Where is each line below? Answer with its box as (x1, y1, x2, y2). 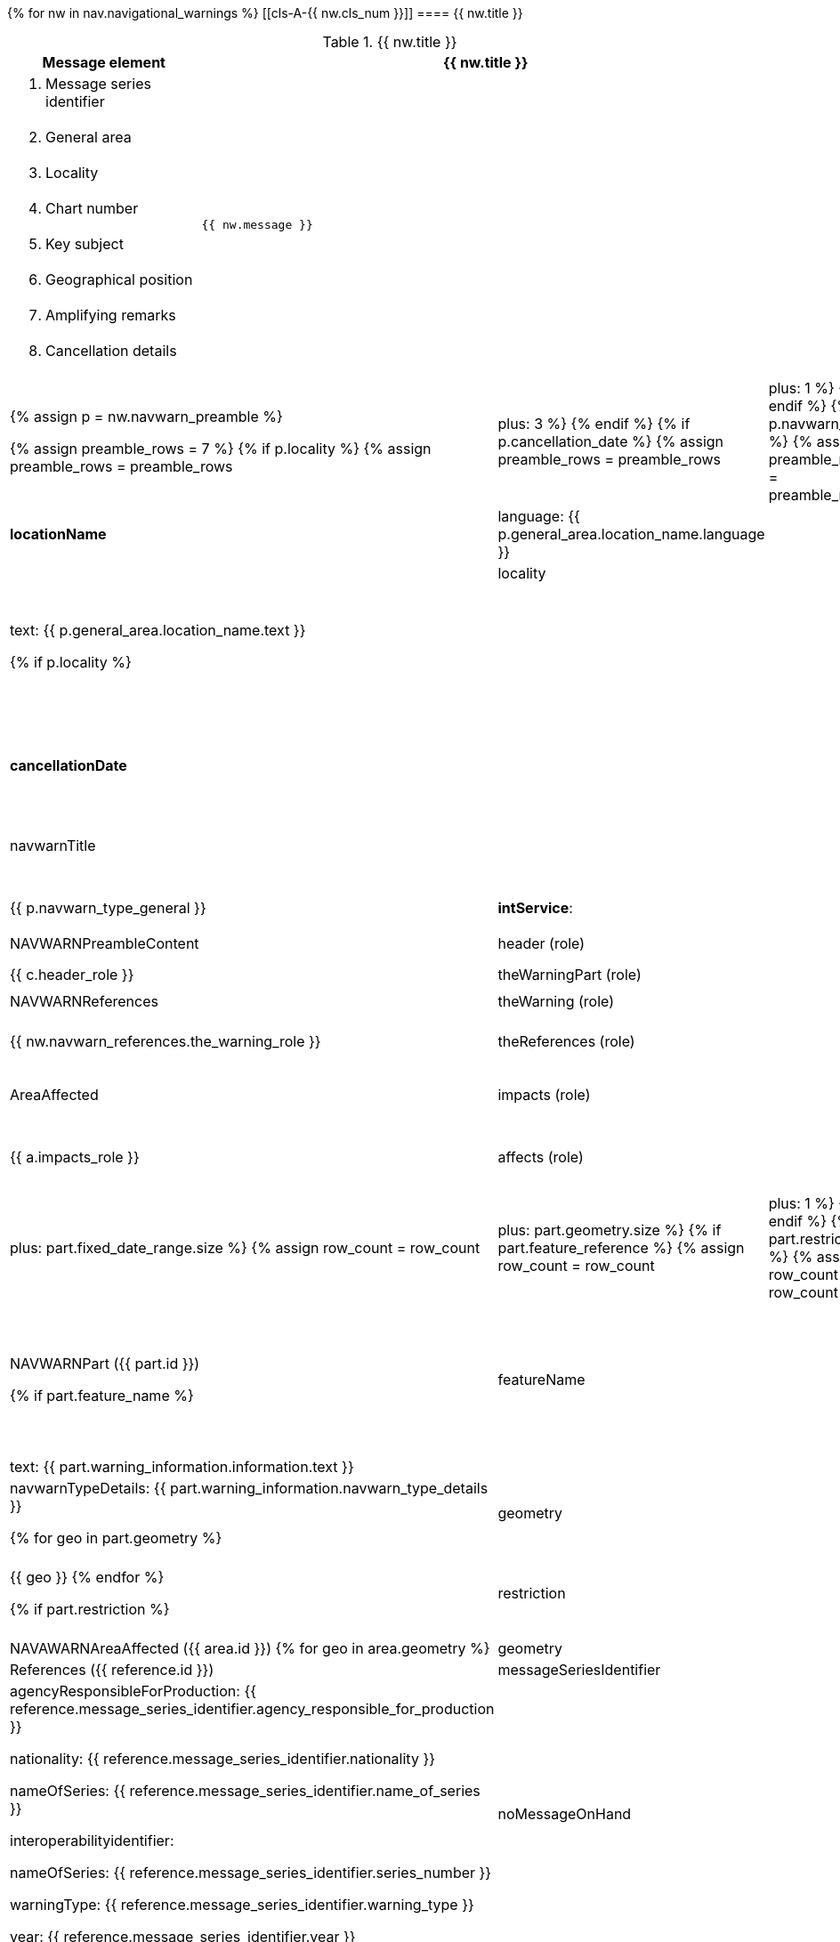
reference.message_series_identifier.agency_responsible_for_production (10, 1700, 495, 1718)
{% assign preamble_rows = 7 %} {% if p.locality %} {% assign (10, 440, 432, 457)
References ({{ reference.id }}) (10, 1661, 214, 1679)
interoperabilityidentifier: (10, 1832, 174, 1849)
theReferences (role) (497, 1032, 635, 1050)
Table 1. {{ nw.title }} (322, 33, 457, 51)
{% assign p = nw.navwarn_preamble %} (10, 408, 283, 425)
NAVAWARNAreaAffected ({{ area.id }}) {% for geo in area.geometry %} (10, 1639, 490, 1657)
